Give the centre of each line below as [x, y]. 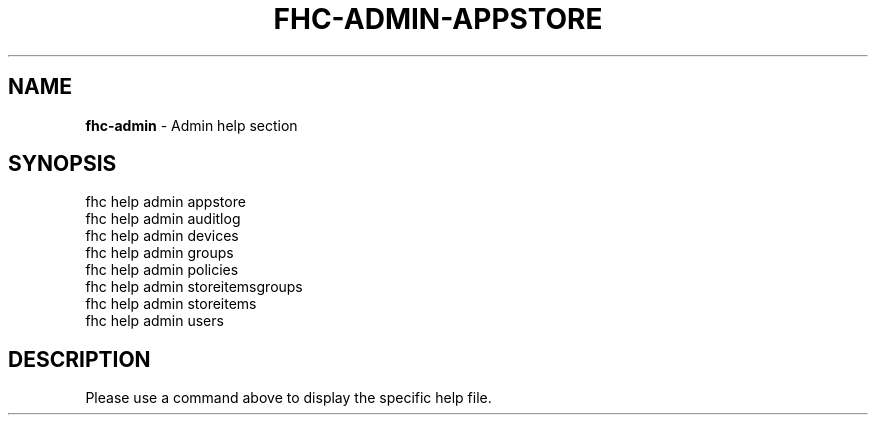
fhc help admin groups [159, 253]
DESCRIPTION [79, 359]
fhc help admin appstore [165, 202]
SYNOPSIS [62, 164]
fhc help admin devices [162, 236]
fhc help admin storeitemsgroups [194, 287]
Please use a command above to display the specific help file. [288, 398]
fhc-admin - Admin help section [191, 125]
